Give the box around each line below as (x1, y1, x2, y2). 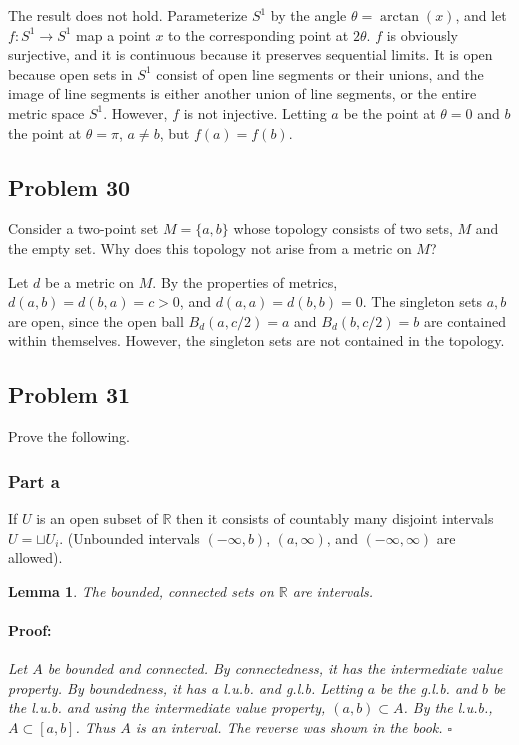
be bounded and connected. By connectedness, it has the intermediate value (47, 658, 503, 679)
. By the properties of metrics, (152, 271, 338, 292)
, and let (455, 5, 507, 25)
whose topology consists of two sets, (233, 218, 453, 239)
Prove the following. (8, 426, 130, 447)
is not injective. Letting (183, 102, 327, 123)
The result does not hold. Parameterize (8, 5, 248, 25)
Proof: (8, 619, 52, 640)
